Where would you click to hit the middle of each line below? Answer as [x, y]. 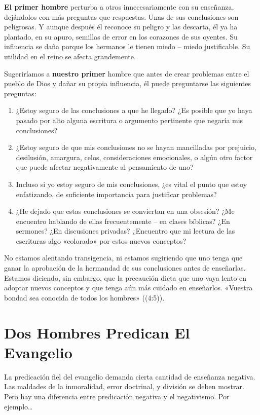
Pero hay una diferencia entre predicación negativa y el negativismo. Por [117, 396]
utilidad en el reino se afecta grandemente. [70, 56]
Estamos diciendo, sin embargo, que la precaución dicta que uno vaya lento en [125, 277]
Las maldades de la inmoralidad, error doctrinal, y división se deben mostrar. [124, 386]
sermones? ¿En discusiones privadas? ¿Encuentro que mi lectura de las [125, 231]
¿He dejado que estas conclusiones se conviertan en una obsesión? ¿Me [125, 211]
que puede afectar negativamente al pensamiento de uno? [105, 167]
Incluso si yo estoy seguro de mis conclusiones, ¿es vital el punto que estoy [132, 184]
